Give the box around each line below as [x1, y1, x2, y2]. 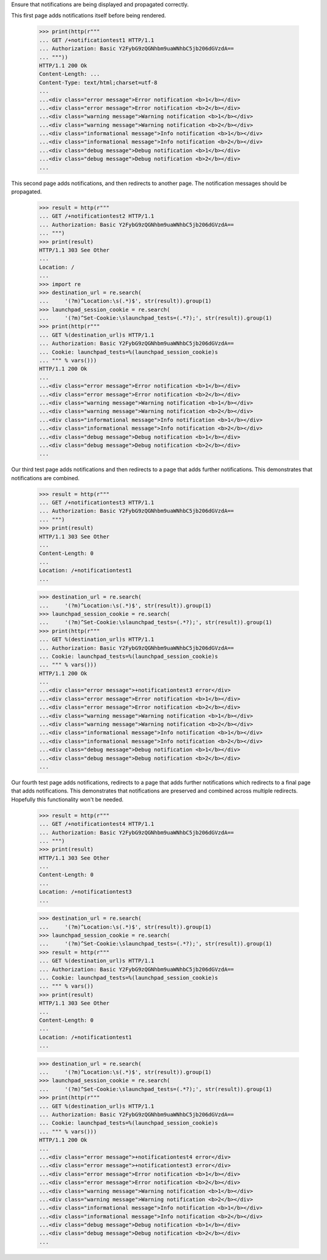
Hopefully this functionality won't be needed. [11, 796, 124, 803]
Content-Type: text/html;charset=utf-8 [39, 79, 157, 86]
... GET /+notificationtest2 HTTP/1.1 [39, 213, 154, 219]
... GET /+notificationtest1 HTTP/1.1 [39, 36, 154, 44]
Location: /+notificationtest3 [39, 888, 133, 896]
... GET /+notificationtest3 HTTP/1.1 [39, 499, 154, 506]
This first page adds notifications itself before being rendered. [11, 12, 167, 19]
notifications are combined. [11, 474, 80, 481]
